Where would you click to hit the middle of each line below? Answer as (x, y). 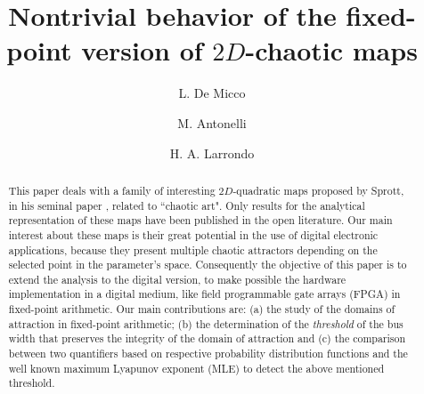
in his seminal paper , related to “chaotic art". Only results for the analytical (187, 205)
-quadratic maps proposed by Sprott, (318, 190)
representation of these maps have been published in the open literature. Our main (200, 220)
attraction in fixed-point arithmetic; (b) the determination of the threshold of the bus (206, 323)
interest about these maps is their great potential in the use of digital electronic (193, 234)
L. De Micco (212, 93)
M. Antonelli (212, 122)
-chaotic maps (331, 50)
